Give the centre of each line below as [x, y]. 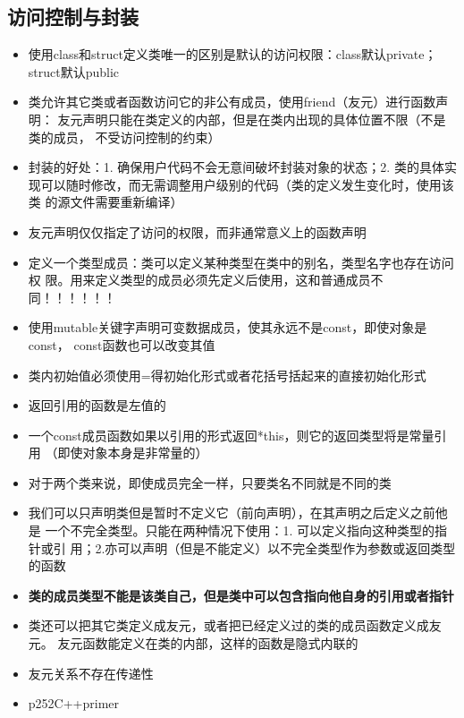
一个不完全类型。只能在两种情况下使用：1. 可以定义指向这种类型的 [240, 530]
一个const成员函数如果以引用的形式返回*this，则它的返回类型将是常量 [231, 435]
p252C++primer [74, 703]
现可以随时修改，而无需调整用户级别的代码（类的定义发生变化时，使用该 [241, 184]
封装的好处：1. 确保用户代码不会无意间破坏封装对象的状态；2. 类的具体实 [242, 167]
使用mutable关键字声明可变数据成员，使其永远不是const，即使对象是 [228, 327]
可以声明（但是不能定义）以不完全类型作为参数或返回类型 [287, 547]
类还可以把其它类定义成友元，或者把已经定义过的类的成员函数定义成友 [235, 625]
